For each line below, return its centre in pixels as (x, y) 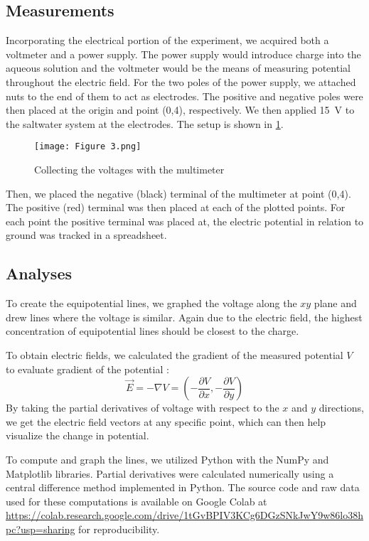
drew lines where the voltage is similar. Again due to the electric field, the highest (184, 317)
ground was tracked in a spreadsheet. (86, 235)
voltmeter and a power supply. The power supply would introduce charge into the (183, 54)
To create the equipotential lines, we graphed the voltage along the (151, 303)
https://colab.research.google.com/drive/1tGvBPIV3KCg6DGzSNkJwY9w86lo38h (184, 515)
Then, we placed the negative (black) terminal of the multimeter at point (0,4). (178, 193)
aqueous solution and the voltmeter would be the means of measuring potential (178, 68)
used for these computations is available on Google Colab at (137, 501)
